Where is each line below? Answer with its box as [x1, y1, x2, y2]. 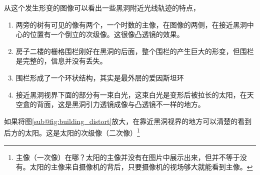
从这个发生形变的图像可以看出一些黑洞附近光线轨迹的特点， [4, 2, 200, 12]
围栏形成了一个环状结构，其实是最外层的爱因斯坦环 [15, 72, 184, 82]
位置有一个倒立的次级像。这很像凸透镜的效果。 [29, 29, 184, 39]
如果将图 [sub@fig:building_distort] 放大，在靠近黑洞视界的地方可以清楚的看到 [4, 115, 252, 126]
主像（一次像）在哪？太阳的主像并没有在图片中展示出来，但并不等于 [15, 151, 240, 162]
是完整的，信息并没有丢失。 [15, 55, 107, 66]
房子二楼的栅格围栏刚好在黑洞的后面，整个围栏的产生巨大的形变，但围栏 [15, 45, 254, 56]
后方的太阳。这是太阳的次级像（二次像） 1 [4, 126, 140, 137]
